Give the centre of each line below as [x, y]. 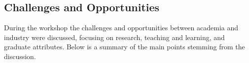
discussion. [20, 56]
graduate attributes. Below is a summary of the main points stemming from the [124, 47]
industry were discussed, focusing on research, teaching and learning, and [114, 37]
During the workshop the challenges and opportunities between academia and [121, 28]
